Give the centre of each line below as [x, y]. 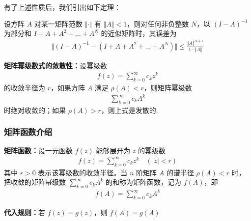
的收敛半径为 [25, 87]
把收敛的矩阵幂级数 [35, 182]
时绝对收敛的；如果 [35, 110]
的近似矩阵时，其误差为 [139, 33]
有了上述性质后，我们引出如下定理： [62, 7]
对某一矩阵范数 [58, 23]
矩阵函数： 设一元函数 [38, 150]
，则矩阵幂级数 [168, 87]
